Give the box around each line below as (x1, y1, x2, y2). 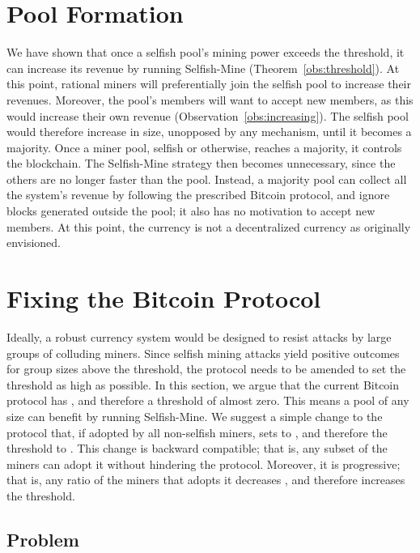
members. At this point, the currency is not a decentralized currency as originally (6, 218, 411, 235)
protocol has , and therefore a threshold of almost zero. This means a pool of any (6, 392, 409, 409)
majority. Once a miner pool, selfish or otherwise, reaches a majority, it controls (6, 138, 402, 155)
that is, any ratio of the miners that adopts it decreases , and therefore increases (6, 471, 405, 488)
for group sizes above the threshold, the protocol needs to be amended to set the (6, 360, 406, 377)
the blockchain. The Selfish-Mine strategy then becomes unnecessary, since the (6, 155, 396, 172)
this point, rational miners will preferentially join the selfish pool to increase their (6, 75, 411, 92)
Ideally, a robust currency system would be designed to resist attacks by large (6, 328, 392, 345)
